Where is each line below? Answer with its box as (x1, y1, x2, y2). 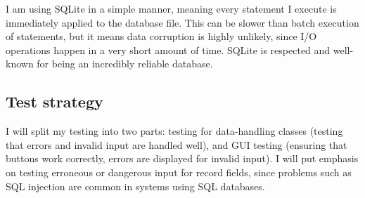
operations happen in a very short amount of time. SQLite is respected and (6, 42, 331, 57)
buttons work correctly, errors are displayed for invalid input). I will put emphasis (6, 151, 359, 166)
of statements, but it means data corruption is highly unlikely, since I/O (6, 29, 317, 44)
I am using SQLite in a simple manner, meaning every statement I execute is (6, 1, 337, 15)
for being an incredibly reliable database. (37, 56, 213, 71)
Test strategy (6, 91, 103, 112)
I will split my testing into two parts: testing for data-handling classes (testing (6, 124, 343, 138)
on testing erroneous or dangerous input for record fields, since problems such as (6, 164, 352, 179)
